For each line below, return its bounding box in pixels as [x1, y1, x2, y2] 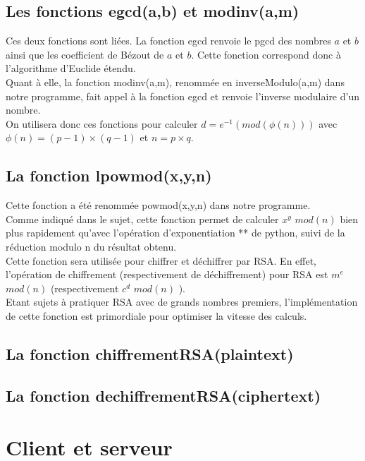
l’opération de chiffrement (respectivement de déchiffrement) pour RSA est [6, 267, 328, 282]
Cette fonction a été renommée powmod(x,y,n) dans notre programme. [6, 198, 311, 212]
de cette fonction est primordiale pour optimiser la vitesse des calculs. [6, 308, 307, 323]
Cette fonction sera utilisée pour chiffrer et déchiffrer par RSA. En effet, [6, 253, 317, 268]
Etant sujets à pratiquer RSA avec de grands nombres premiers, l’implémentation [6, 294, 358, 309]
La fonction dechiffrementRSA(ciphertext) [6, 384, 321, 406]
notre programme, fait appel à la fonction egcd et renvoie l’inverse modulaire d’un [6, 88, 359, 103]
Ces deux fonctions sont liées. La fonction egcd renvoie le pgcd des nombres [6, 33, 331, 48]
